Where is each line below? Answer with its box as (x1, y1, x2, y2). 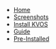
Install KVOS (13, 20, 49, 28)
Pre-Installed (13, 35, 49, 43)
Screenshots (13, 13, 49, 21)
